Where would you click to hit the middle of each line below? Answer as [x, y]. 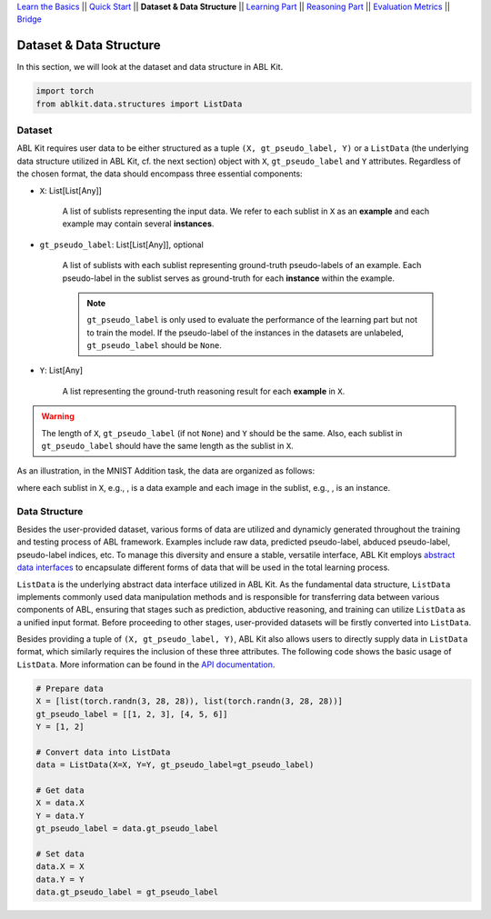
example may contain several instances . [138, 224]
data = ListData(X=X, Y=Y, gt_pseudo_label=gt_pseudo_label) [175, 765]
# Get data [60, 790]
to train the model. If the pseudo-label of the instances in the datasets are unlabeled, [245, 333]
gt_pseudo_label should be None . [155, 345]
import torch [65, 91]
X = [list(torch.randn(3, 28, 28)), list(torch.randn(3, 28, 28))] [190, 701]
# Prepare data [70, 688]
